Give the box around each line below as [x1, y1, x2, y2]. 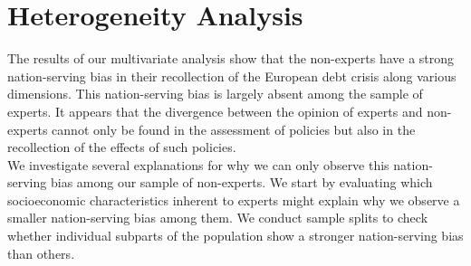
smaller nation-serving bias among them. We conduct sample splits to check [7, 208, 428, 227]
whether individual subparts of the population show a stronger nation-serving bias [7, 226, 464, 245]
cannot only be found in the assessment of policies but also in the [52, 119, 416, 138]
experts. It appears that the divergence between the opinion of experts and [7, 101, 423, 120]
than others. [7, 243, 75, 262]
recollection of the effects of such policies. [7, 138, 236, 157]
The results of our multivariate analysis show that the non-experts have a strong [7, 49, 455, 68]
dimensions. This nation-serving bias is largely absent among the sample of [7, 84, 423, 103]
